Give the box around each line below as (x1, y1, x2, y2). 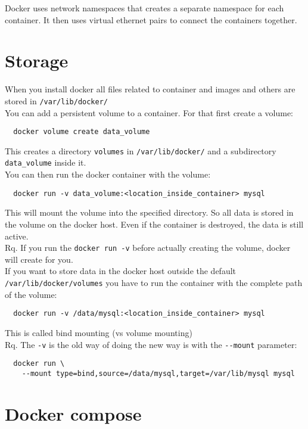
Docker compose (5, 401, 142, 425)
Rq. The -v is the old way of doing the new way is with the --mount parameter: (5, 338, 297, 350)
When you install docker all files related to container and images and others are (5, 83, 295, 95)
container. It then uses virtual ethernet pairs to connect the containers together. (5, 13, 297, 26)
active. (5, 229, 29, 242)
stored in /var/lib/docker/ (5, 94, 108, 107)
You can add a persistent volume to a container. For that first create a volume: (5, 106, 293, 119)
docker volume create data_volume (13, 128, 150, 136)
